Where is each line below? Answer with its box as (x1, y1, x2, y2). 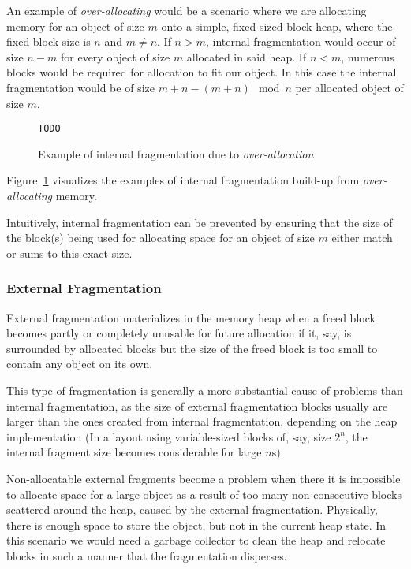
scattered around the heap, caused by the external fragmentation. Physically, (6, 501, 378, 518)
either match (331, 229, 393, 246)
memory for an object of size (6, 17, 144, 34)
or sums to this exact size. (6, 244, 133, 261)
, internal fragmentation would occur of (205, 33, 396, 50)
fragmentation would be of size (6, 79, 155, 95)
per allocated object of (295, 79, 404, 95)
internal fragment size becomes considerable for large (6, 444, 262, 460)
